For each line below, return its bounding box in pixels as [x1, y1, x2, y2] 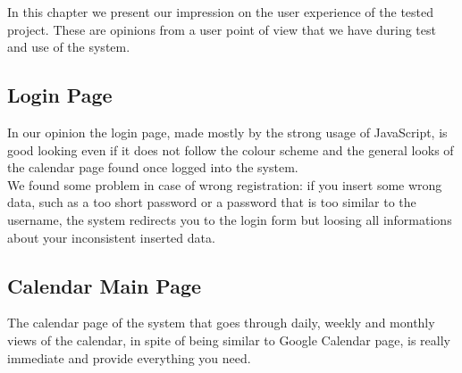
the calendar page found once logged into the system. [7, 158, 298, 177]
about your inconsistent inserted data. [7, 228, 215, 246]
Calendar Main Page [7, 271, 202, 299]
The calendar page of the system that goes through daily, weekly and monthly [7, 313, 435, 332]
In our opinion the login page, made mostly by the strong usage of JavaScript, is [7, 122, 448, 141]
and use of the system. [7, 37, 130, 56]
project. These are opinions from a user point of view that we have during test [7, 20, 436, 38]
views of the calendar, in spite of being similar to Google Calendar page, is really [7, 330, 451, 349]
